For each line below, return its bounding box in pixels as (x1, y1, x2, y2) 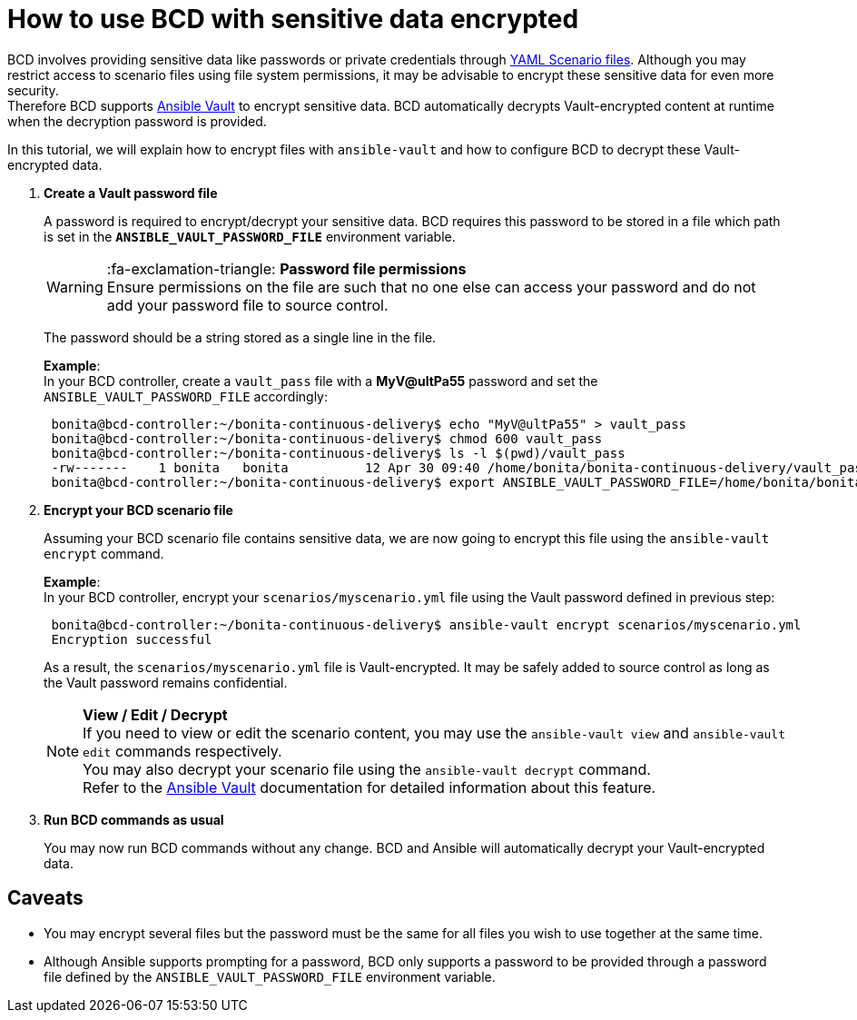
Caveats (7, 886, 84, 910)
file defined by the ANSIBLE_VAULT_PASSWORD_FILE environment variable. (44, 968, 496, 985)
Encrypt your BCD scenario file (44, 501, 233, 518)
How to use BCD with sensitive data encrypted (7, 4, 579, 35)
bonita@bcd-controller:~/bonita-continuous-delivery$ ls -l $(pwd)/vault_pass (51, 445, 626, 460)
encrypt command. (44, 545, 164, 561)
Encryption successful (51, 631, 212, 647)
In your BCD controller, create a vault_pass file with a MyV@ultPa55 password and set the (44, 372, 598, 389)
